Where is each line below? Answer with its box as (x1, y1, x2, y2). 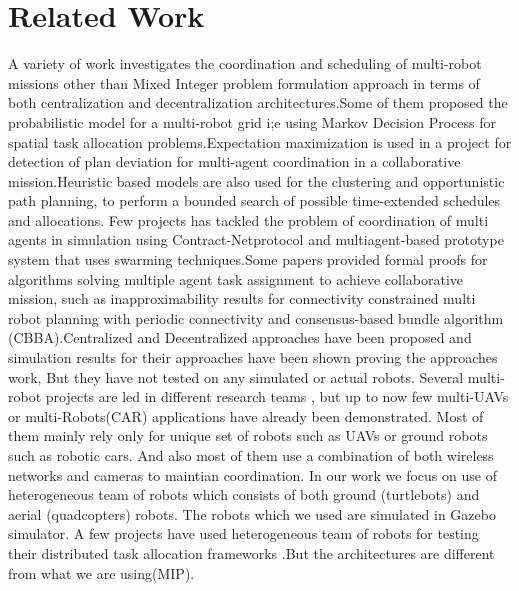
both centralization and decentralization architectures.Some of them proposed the (8, 92, 508, 113)
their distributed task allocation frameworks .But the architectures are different (8, 542, 495, 563)
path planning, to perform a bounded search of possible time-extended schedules (8, 190, 501, 211)
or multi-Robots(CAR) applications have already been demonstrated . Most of (8, 405, 484, 426)
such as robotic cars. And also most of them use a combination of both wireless (8, 445, 494, 465)
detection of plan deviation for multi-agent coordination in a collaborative (8, 151, 461, 172)
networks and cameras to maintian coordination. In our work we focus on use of (8, 464, 497, 485)
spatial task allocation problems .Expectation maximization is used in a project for (8, 131, 512, 152)
